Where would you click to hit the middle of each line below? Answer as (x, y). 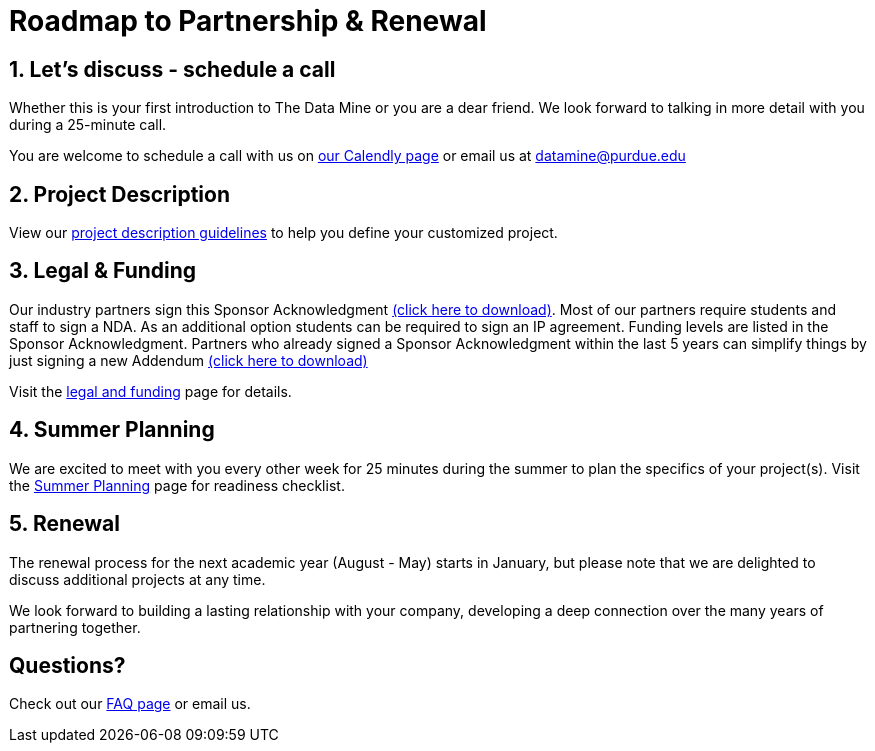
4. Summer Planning (112, 430)
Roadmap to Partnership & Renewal (248, 21)
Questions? (67, 665)
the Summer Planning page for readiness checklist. (177, 485)
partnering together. (75, 627)
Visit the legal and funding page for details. (150, 391)
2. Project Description (120, 194)
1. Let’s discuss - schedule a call (172, 69)
